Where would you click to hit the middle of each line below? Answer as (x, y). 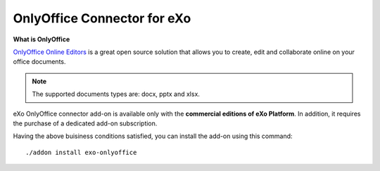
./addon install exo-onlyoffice (81, 152)
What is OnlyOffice (42, 39)
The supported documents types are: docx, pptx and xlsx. (116, 94)
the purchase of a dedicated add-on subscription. (85, 123)
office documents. (39, 62)
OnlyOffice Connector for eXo (102, 18)
